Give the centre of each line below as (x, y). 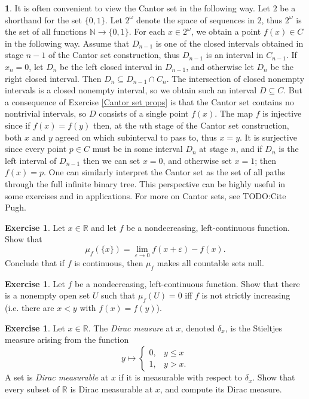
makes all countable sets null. (210, 263)
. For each (147, 31)
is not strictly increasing (246, 295)
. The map (234, 113)
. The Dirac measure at (131, 328)
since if (18, 125)
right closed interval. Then (53, 78)
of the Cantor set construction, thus (114, 55)
